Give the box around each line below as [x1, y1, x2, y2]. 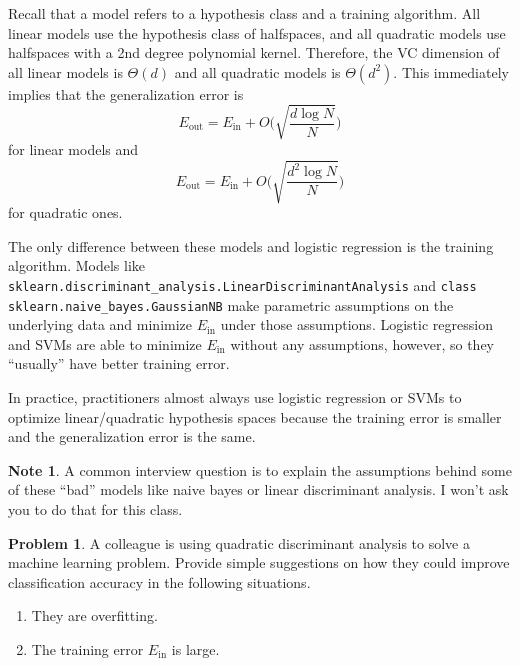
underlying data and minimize [8, 314, 193, 335]
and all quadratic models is [174, 61, 341, 82]
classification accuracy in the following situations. [8, 571, 311, 592]
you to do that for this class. [8, 498, 183, 519]
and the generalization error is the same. [8, 426, 256, 447]
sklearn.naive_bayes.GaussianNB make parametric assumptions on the [8, 294, 454, 315]
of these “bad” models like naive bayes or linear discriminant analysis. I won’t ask [8, 479, 509, 500]
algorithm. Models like [8, 255, 146, 276]
